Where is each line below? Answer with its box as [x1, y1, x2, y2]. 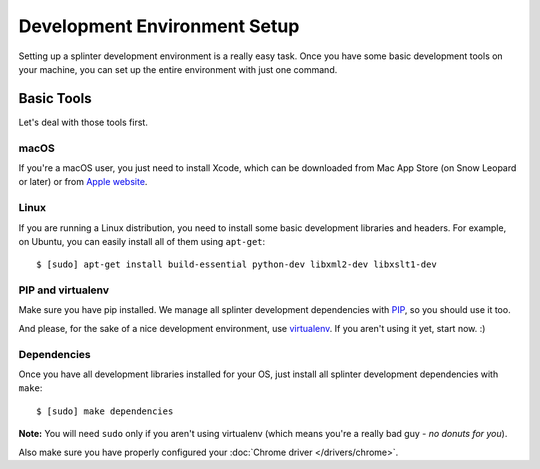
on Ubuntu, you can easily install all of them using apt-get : [18, 235, 266, 247]
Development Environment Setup [18, 15, 300, 37]
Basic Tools [18, 90, 92, 107]
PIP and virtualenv [18, 283, 110, 297]
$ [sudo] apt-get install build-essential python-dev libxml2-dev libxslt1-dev [36, 259, 437, 270]
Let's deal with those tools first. [18, 116, 149, 128]
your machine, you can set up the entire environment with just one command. [18, 63, 338, 75]
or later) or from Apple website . [18, 176, 148, 188]
